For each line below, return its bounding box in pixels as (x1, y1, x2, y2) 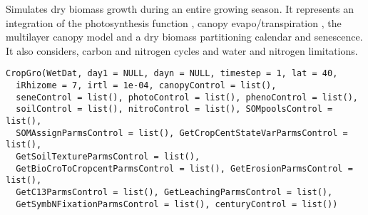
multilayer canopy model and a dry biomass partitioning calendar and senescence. (6, 29, 363, 44)
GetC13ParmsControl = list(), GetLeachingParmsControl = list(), (16, 187, 333, 197)
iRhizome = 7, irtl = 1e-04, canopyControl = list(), (16, 80, 277, 91)
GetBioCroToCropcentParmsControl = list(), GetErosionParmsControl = (16, 163, 353, 174)
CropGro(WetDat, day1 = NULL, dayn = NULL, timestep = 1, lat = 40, (6, 68, 338, 79)
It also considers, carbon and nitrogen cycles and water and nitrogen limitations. (6, 43, 358, 58)
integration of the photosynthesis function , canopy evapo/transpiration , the (6, 15, 342, 30)
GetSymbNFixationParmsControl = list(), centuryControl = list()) (16, 199, 338, 209)
